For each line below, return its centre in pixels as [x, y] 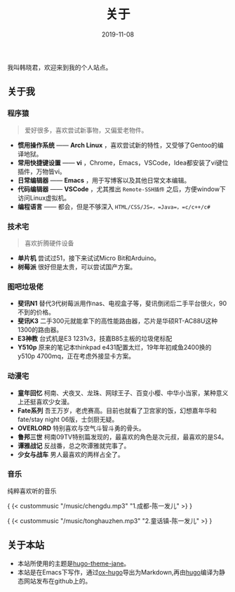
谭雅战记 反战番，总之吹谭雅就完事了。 [74, 445]
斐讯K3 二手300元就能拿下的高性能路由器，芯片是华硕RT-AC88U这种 [117, 321]
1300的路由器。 [40, 330]
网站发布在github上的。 [58, 581]
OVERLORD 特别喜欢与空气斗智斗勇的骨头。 [81, 428]
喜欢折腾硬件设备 [49, 243]
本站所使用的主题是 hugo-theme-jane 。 [74, 563]
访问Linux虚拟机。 [44, 198]
